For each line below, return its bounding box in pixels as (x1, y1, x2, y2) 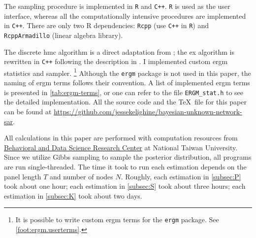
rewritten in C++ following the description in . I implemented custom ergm (4, 56, 228, 67)
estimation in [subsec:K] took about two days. (4, 190, 142, 201)
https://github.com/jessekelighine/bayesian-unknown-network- (54, 106, 242, 116)
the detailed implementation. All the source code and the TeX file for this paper (4, 97, 247, 107)
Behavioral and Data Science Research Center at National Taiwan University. (4, 142, 238, 152)
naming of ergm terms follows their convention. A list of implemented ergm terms (4, 77, 250, 88)
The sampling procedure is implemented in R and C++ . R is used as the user (4, 1, 230, 11)
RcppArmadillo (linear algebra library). (4, 30, 123, 40)
